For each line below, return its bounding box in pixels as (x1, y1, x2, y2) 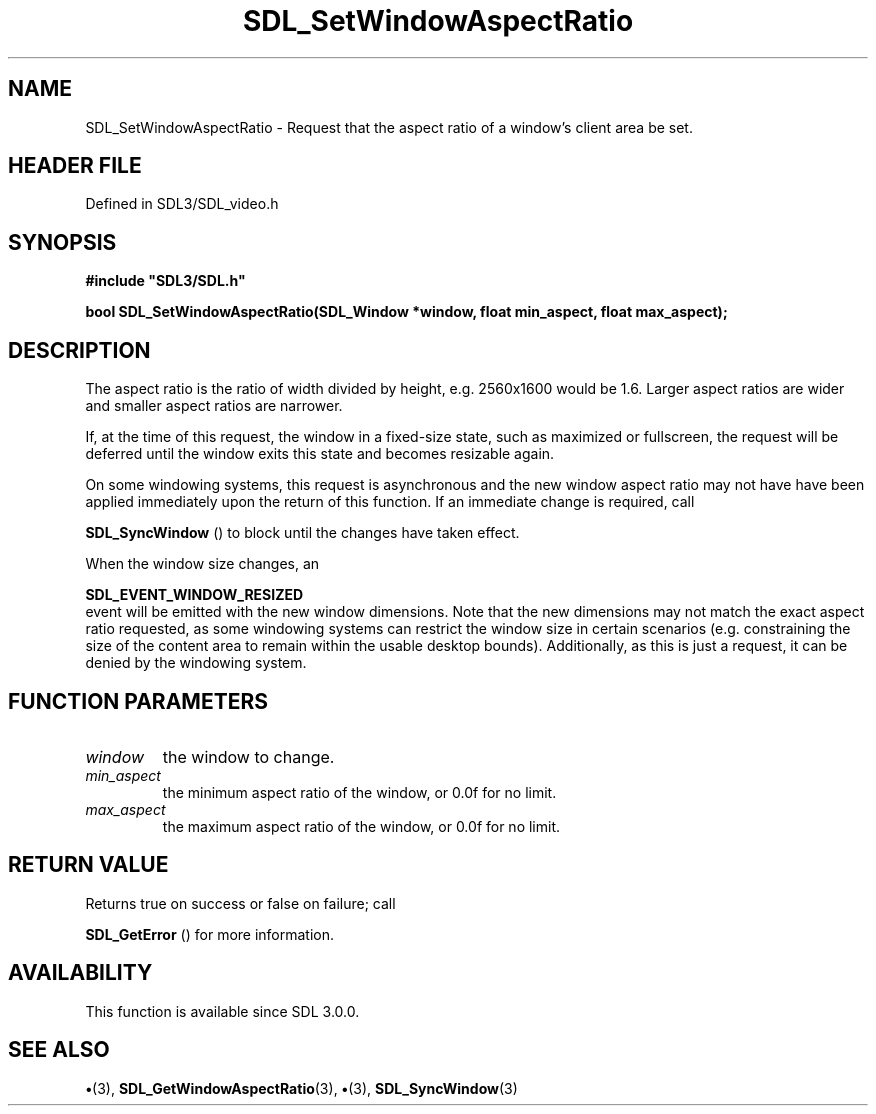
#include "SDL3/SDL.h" (85, 272, 246, 290)
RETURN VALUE (8, 852, 169, 878)
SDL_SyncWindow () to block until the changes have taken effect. (85, 524, 520, 542)
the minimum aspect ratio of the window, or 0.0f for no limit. (162, 783, 557, 801)
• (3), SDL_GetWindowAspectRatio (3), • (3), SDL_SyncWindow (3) (85, 1079, 518, 1097)
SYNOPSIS (8, 229, 117, 255)
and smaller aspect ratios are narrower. (85, 397, 343, 415)
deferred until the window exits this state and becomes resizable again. (85, 445, 555, 463)
